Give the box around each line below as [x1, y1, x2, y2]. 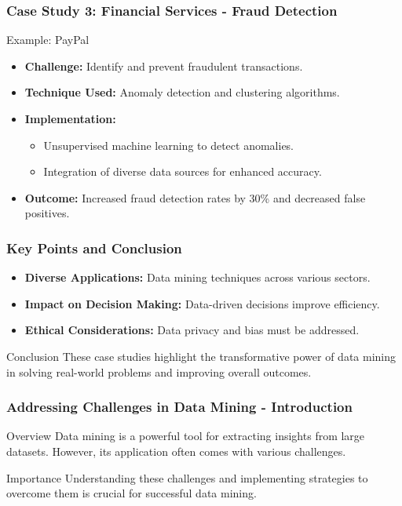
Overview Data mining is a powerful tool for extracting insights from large [6, 428, 365, 444]
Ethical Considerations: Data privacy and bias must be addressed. [24, 322, 360, 338]
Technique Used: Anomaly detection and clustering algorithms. [24, 84, 340, 100]
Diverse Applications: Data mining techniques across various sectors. [24, 269, 371, 286]
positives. [24, 205, 70, 221]
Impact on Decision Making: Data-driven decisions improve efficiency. [24, 295, 380, 311]
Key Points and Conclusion [6, 238, 182, 257]
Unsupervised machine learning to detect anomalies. [43, 137, 294, 153]
